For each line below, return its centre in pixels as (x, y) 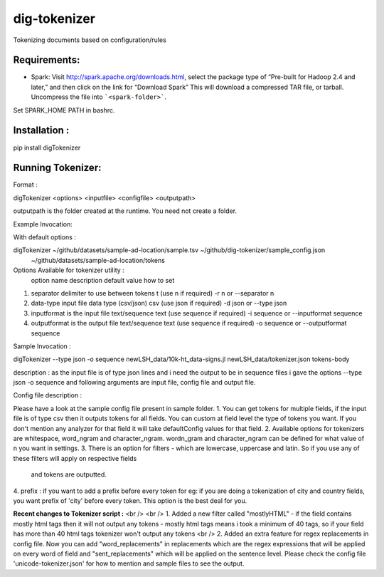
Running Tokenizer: (57, 168)
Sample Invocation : (42, 346)
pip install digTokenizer (47, 147)
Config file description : (48, 395)
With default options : (44, 237)
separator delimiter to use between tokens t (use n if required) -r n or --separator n (153, 293)
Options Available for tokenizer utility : (69, 270)
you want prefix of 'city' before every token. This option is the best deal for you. (130, 500)
